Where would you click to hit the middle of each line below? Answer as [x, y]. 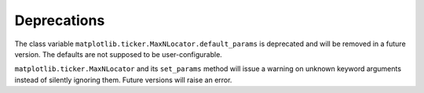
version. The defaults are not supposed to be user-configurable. [119, 54]
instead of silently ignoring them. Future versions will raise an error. [123, 80]
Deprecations [60, 20]
